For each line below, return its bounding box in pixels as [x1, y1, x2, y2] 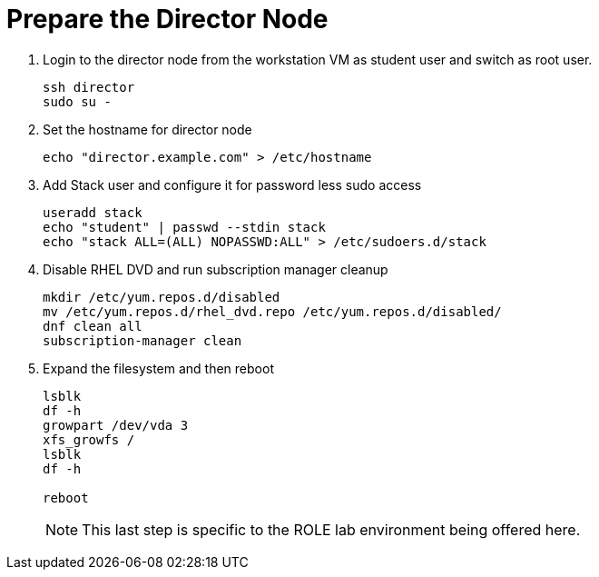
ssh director [43, 79, 135, 95]
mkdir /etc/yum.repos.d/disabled [43, 289, 280, 304]
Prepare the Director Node [6, 4, 329, 35]
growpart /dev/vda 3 [43, 417, 189, 433]
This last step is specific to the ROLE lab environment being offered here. [82, 520, 581, 539]
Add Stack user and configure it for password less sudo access [43, 176, 422, 193]
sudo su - [43, 94, 112, 109]
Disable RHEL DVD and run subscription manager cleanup [43, 261, 388, 277]
